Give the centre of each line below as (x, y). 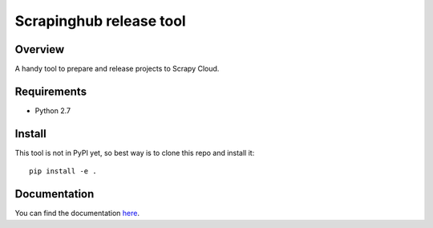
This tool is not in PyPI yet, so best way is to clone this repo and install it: (135, 153)
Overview (40, 49)
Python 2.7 (53, 110)
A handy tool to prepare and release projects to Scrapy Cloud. (117, 69)
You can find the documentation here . (77, 214)
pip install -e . (63, 171)
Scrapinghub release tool (100, 21)
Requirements (51, 91)
